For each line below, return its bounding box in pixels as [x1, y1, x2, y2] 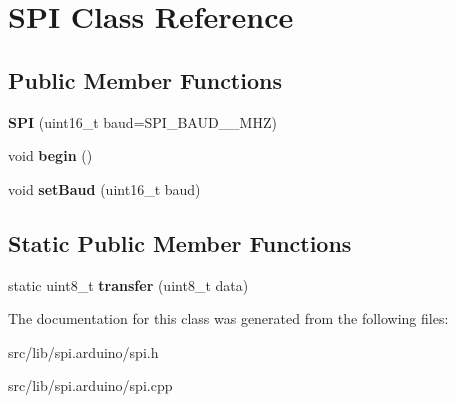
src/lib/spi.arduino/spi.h [8, 341, 159, 362]
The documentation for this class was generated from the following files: [8, 308, 449, 329]
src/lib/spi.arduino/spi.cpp [8, 375, 173, 396]
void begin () [8, 145, 93, 166]
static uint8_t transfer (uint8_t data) [8, 274, 249, 295]
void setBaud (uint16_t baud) [8, 178, 201, 199]
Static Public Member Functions [8, 227, 352, 258]
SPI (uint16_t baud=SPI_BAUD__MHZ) [8, 111, 277, 132]
